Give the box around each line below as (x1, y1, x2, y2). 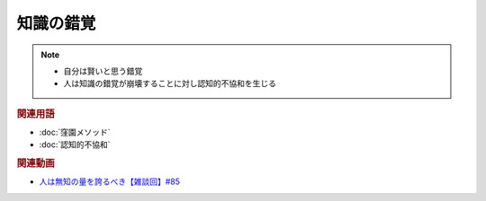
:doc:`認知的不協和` (39, 139, 112, 150)
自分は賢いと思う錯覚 (63, 66, 143, 76)
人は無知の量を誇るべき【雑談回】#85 (39, 176, 180, 188)
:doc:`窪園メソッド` (39, 127, 112, 137)
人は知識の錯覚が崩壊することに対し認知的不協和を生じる (63, 78, 276, 89)
